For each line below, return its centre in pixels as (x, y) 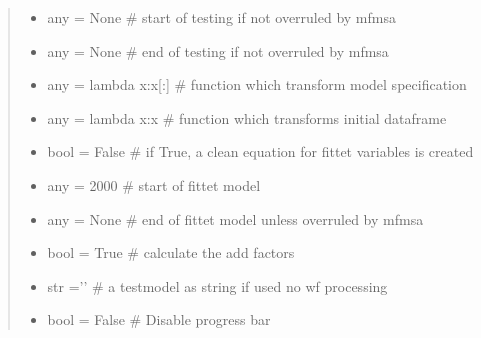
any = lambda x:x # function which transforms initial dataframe (247, 117)
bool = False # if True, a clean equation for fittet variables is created (260, 151)
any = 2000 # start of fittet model (154, 184)
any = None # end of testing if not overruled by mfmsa (218, 50)
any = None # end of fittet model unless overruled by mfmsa (235, 218)
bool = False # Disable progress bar (159, 319)
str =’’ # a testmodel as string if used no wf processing (217, 285)
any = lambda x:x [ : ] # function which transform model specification (257, 84)
